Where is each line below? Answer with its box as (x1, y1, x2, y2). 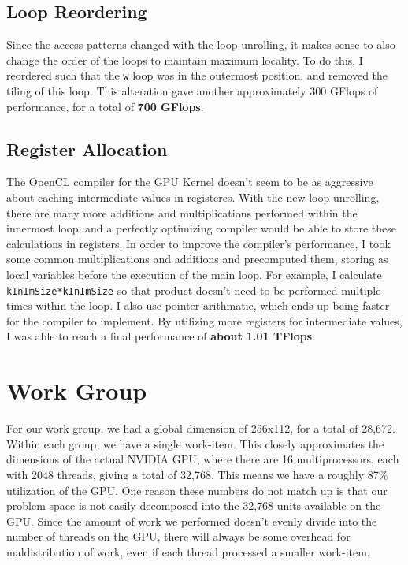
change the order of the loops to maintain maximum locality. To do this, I (6, 51, 363, 68)
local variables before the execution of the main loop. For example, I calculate (6, 266, 382, 282)
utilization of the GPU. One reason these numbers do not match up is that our (6, 481, 388, 498)
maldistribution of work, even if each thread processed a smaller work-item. (6, 543, 370, 559)
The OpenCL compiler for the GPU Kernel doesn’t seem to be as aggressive (6, 173, 373, 190)
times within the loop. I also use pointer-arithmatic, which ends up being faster (6, 297, 390, 314)
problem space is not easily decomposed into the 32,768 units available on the (6, 497, 381, 514)
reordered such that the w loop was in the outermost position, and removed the (6, 67, 388, 84)
